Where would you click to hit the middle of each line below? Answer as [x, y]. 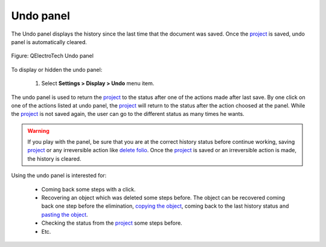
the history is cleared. [54, 159]
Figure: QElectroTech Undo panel [52, 56]
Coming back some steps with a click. [88, 189]
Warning [38, 130]
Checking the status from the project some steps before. [112, 223]
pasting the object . [65, 214]
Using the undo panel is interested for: [59, 176]
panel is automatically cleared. [49, 42]
